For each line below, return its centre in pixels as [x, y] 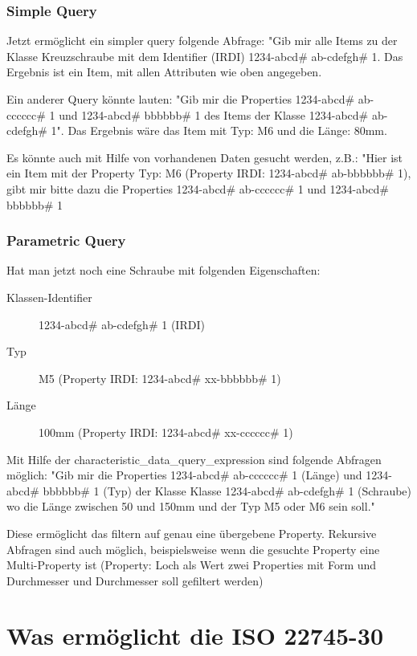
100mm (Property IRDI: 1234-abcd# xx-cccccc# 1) [166, 432]
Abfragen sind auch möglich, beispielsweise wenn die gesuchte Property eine [193, 549]
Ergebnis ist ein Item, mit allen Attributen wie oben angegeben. [164, 72]
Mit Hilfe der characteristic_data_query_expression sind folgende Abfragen [194, 459]
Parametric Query [66, 240]
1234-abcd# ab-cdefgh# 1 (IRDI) [122, 324]
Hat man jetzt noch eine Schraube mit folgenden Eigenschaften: [164, 270]
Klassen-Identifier [49, 297]
